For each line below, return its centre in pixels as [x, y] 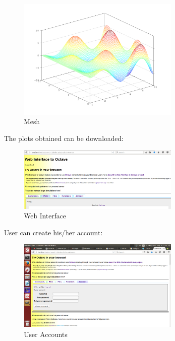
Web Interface [45, 216]
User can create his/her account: [53, 232]
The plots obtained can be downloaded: [64, 138]
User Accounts [46, 334]
